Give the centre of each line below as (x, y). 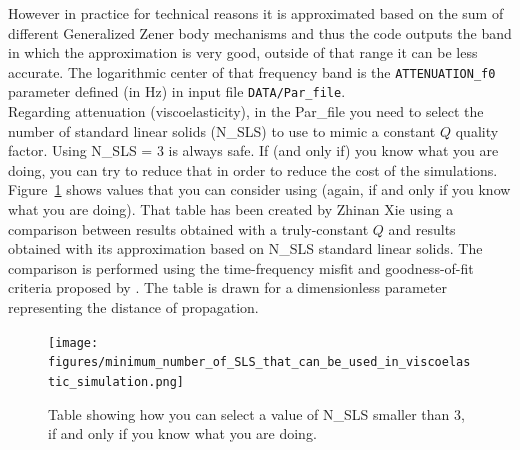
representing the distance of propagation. (133, 307)
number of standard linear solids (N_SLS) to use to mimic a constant (222, 130)
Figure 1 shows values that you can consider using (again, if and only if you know (259, 189)
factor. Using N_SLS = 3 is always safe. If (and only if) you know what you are (253, 150)
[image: (73, 342)
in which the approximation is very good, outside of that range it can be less (243, 52)
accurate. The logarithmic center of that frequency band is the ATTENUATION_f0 (252, 71)
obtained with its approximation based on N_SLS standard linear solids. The (245, 248)
